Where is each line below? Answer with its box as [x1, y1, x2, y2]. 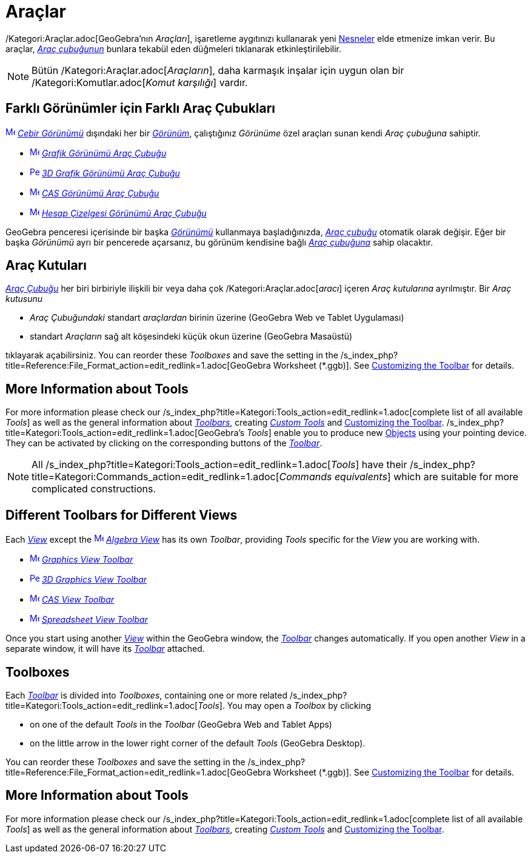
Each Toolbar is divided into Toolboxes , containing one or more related [5, 689, 288, 700]
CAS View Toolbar [41, 594, 115, 605]
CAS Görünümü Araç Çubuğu [41, 187, 159, 198]
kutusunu [5, 293, 43, 304]
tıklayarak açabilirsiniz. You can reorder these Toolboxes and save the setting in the [5, 350, 338, 361]
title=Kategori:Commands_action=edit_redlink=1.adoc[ [32, 471, 279, 483]
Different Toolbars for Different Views [5, 507, 238, 523]
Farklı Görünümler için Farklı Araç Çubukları [5, 101, 276, 116]
